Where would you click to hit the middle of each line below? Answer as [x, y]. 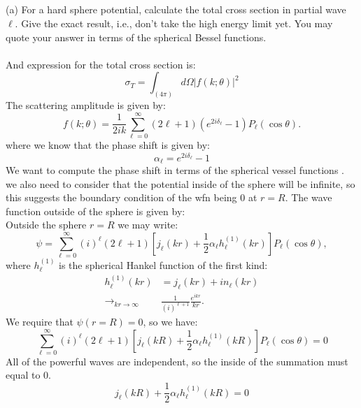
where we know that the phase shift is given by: [108, 144]
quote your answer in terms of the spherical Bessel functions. [136, 37]
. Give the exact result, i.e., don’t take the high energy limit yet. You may [174, 23]
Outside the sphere [46, 225]
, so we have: [170, 322]
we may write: [148, 225]
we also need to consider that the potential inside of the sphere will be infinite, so [180, 183]
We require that [40, 322]
